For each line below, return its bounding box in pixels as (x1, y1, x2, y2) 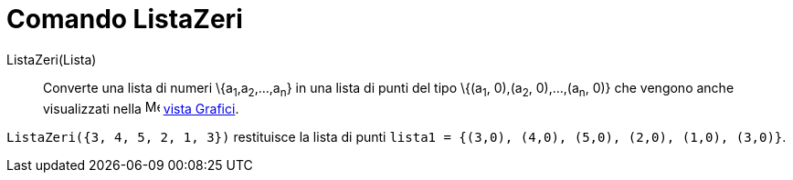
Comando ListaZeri (6, 4, 243, 35)
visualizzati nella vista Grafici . (43, 100, 239, 116)
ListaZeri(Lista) (6, 51, 97, 67)
